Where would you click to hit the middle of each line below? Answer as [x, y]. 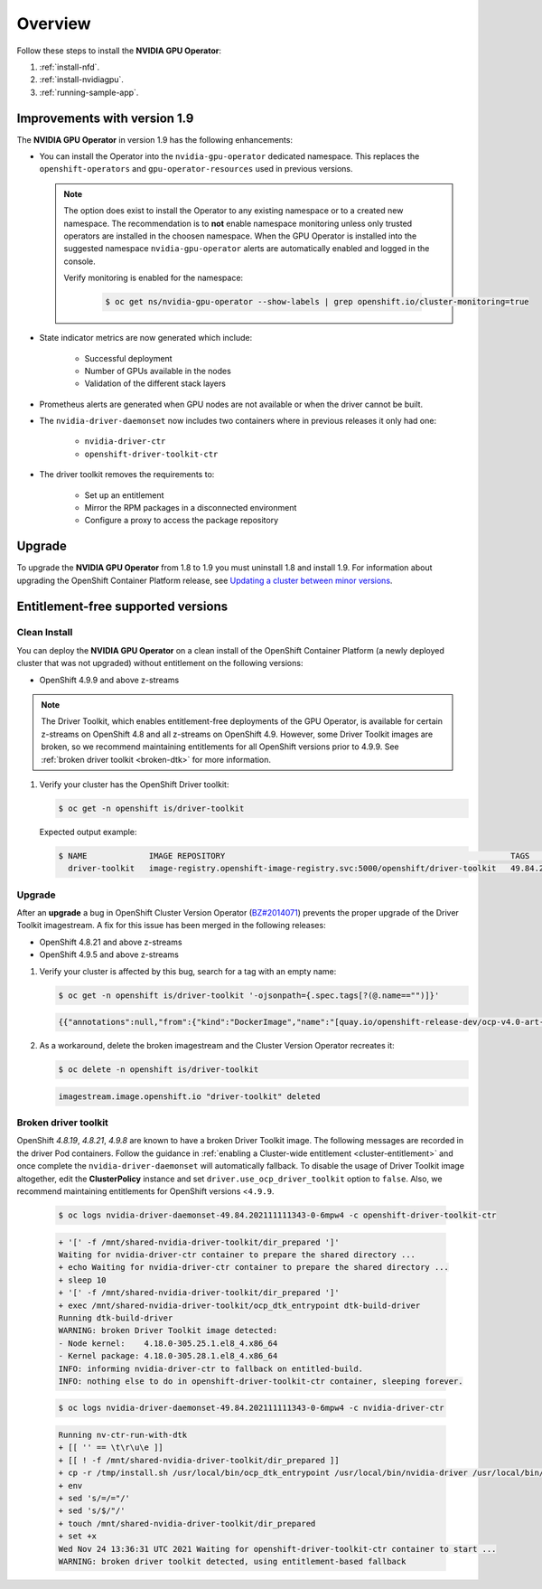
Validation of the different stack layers [155, 383]
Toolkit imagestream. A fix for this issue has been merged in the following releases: [171, 926]
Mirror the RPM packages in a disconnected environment [191, 508]
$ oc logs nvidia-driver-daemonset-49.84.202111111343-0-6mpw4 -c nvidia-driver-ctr [251, 1408]
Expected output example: [88, 832]
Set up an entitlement [124, 495]
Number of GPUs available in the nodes [158, 371]
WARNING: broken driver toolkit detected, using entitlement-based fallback [232, 1561]
